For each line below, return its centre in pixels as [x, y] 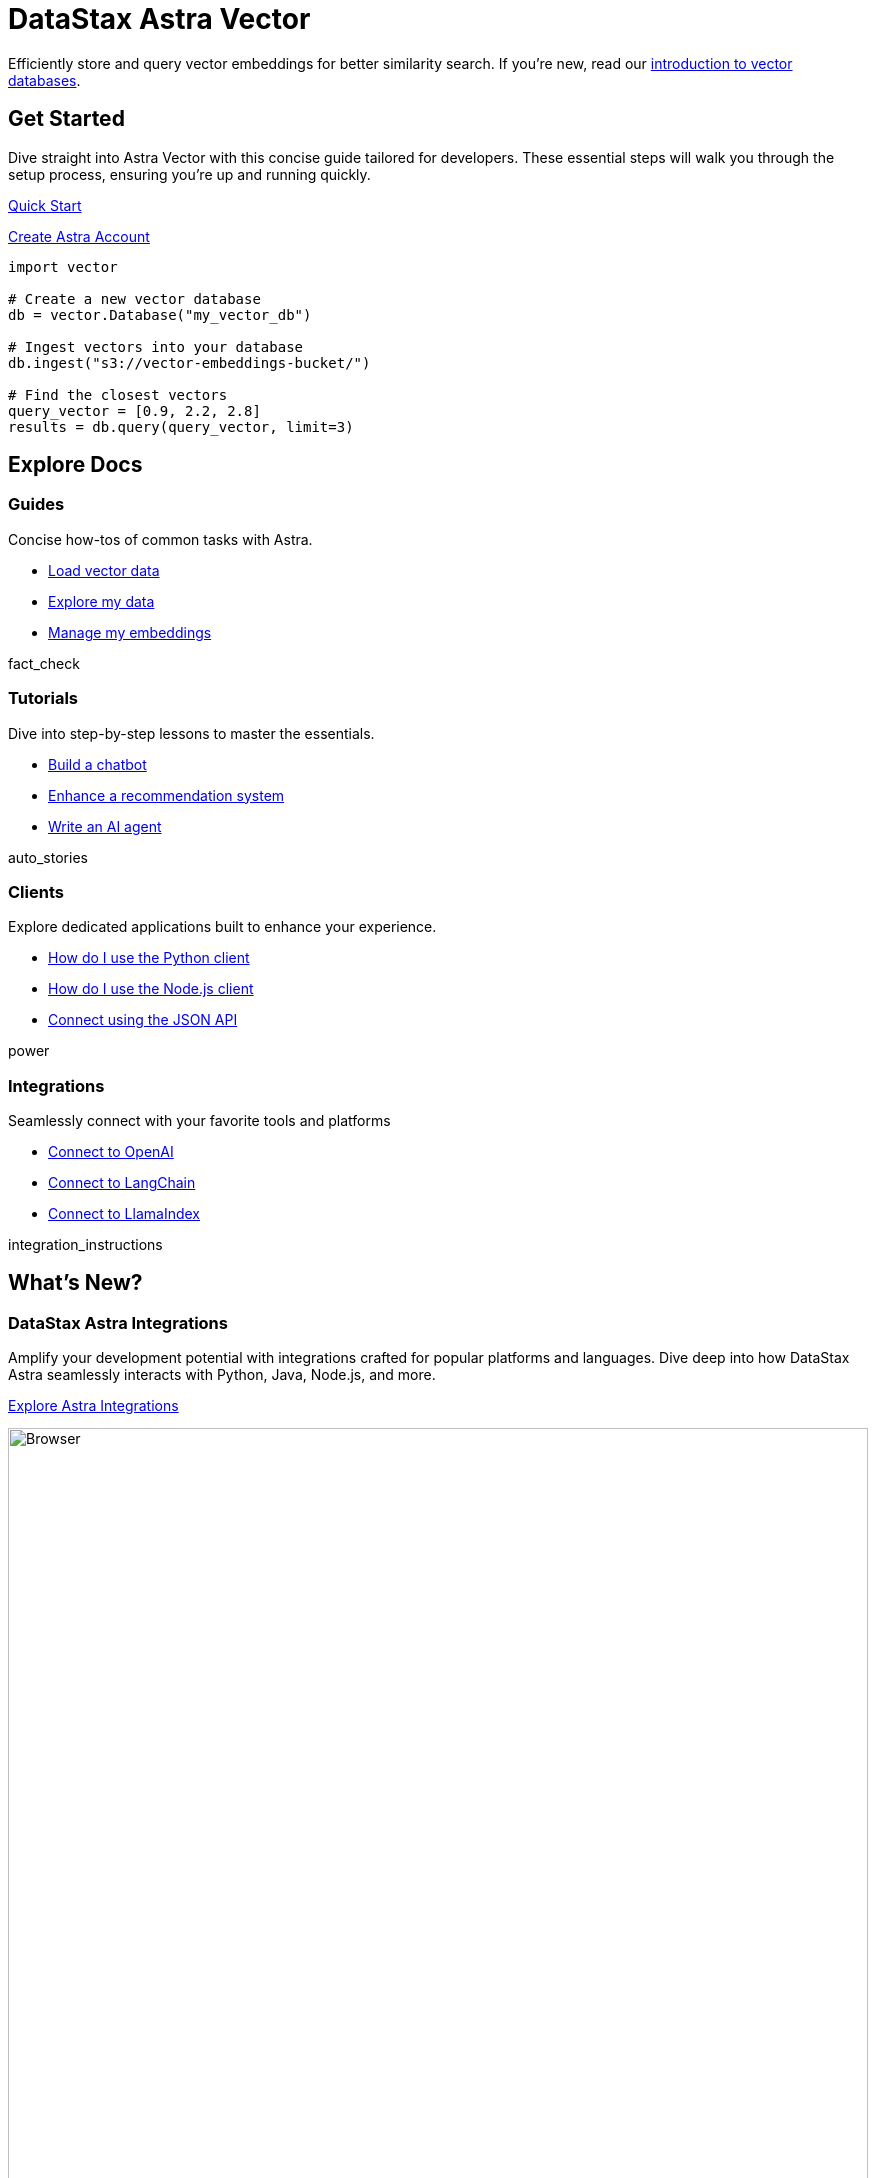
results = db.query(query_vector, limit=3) [181, 426]
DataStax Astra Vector [159, 19]
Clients [36, 891]
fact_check [44, 663]
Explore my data [101, 601]
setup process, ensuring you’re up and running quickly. [189, 174]
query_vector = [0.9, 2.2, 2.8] [134, 410]
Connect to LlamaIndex [124, 1214]
